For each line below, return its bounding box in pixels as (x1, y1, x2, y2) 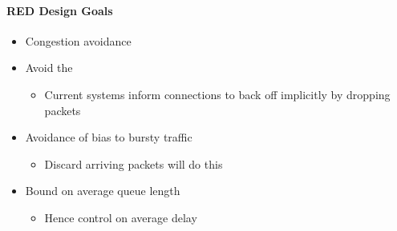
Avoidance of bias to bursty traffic (25, 129, 192, 145)
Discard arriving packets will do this (44, 155, 223, 172)
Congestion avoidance (25, 32, 132, 49)
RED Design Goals (6, 2, 113, 18)
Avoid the (25, 59, 73, 76)
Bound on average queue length (25, 182, 180, 199)
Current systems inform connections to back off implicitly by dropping (44, 86, 391, 102)
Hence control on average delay (44, 209, 197, 225)
